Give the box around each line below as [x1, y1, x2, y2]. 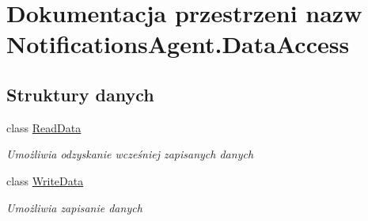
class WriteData [6, 172, 84, 189]
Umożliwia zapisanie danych [6, 199, 142, 215]
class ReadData [6, 119, 82, 135]
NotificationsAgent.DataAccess [6, 28, 350, 60]
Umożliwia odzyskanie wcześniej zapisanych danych [6, 146, 254, 162]
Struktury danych [6, 82, 154, 106]
